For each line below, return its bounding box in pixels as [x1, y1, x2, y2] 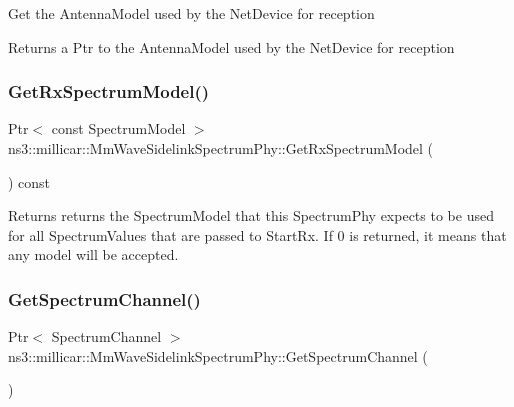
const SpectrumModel [51, 118, 186, 139]
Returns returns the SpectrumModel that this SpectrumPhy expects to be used [8, 205, 494, 226]
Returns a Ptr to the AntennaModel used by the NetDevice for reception [8, 36, 455, 57]
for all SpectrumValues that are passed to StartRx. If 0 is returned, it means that [8, 224, 507, 245]
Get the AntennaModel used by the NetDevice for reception [8, 3, 375, 23]
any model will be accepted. [8, 244, 179, 265]
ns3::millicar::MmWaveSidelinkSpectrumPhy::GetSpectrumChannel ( [8, 345, 428, 366]
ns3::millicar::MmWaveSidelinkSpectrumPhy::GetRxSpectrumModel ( [8, 138, 434, 158]
